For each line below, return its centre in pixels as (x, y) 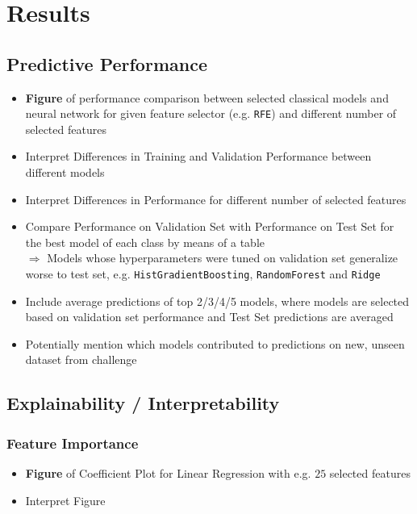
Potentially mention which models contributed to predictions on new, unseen (215, 343)
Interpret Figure (65, 500)
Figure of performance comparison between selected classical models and (207, 97)
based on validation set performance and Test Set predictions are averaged (209, 317)
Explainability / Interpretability (143, 403)
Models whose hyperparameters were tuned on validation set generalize (223, 258)
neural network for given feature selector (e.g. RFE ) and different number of (211, 113)
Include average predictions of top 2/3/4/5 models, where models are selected (217, 301)
